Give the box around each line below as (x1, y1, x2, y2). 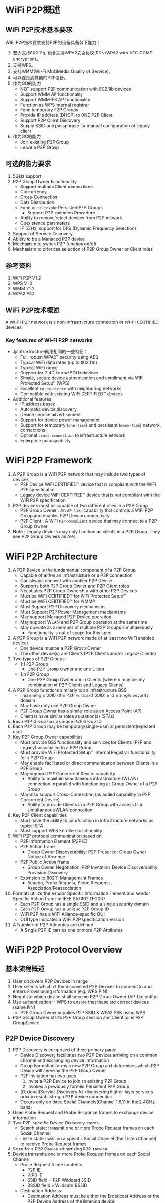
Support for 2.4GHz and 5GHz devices (20, 370, 99, 375)
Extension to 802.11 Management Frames (20, 875, 103, 881)
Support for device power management (20, 417, 100, 423)
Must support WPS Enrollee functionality (20, 828, 103, 833)
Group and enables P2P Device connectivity (20, 512, 110, 518)
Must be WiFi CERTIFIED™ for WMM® (20, 598, 96, 604)
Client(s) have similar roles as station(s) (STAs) (20, 713, 115, 719)
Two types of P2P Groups (12, 656, 65, 662)
